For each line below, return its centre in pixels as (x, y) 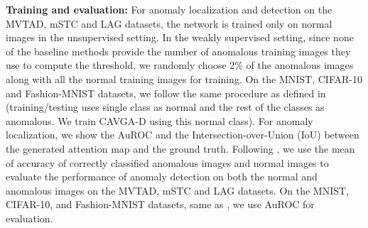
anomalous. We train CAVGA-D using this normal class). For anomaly (159, 120)
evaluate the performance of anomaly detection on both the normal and (162, 177)
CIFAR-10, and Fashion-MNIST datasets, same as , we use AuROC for (160, 204)
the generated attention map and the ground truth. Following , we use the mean (180, 148)
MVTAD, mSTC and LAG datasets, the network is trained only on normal (169, 23)
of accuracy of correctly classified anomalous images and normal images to (167, 162)
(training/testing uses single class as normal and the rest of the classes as (165, 107)
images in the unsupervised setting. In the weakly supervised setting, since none (180, 37)
